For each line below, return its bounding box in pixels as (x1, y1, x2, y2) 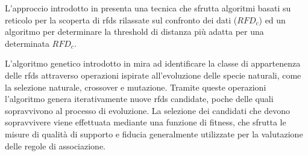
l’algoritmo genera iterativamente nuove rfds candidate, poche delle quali (5, 92, 274, 105)
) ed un (259, 13, 286, 26)
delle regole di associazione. (5, 139, 106, 152)
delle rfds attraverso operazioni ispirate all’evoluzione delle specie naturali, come (5, 68, 301, 81)
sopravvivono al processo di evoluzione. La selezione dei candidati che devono (5, 104, 291, 116)
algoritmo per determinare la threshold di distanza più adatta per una (5, 25, 264, 38)
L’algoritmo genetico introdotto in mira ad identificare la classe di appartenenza (5, 57, 301, 70)
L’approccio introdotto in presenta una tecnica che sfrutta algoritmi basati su (5, 2, 291, 14)
